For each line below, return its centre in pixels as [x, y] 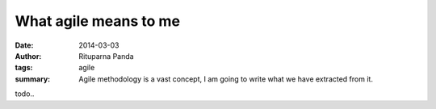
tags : [24, 68]
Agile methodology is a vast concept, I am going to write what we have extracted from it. [226, 79]
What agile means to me [98, 21]
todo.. [25, 94]
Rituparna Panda [106, 56]
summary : [33, 79]
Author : [28, 56]
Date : [24, 45]
